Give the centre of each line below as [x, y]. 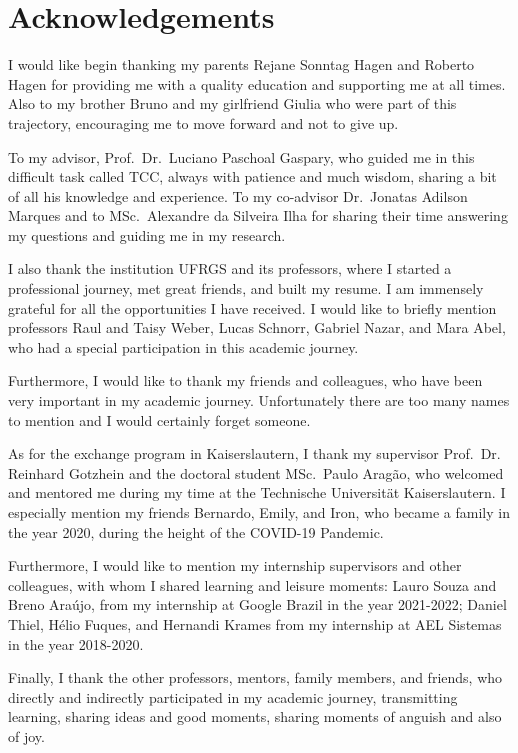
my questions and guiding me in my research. [147, 234]
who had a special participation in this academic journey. [183, 346]
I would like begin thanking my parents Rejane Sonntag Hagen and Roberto [241, 64]
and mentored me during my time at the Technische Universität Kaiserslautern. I [257, 492]
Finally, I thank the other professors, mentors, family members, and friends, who [255, 677]
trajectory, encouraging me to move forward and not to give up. [203, 122]
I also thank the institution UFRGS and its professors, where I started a [230, 268]
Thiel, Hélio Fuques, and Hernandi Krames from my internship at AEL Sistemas [255, 623]
